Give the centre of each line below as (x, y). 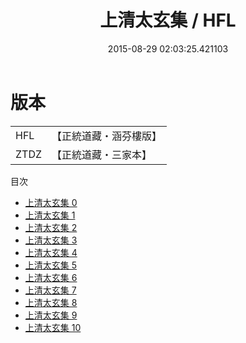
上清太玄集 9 (51, 315)
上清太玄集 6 (51, 277)
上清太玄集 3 (51, 240)
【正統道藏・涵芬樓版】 (107, 136)
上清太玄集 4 (51, 252)
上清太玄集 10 (53, 327)
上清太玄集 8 (51, 302)
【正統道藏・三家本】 (102, 154)
